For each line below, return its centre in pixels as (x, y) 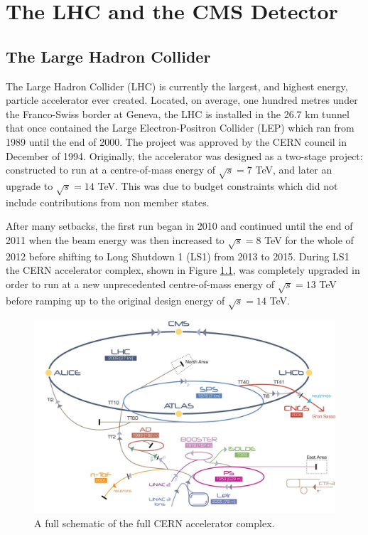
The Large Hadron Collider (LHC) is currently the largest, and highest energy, (177, 86)
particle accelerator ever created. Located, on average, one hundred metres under (182, 100)
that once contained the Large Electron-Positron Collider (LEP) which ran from (180, 128)
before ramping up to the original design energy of (115, 300)
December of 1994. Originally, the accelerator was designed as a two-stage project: (184, 155)
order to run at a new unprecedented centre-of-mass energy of (140, 284)
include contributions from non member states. (108, 202)
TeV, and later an (294, 170)
